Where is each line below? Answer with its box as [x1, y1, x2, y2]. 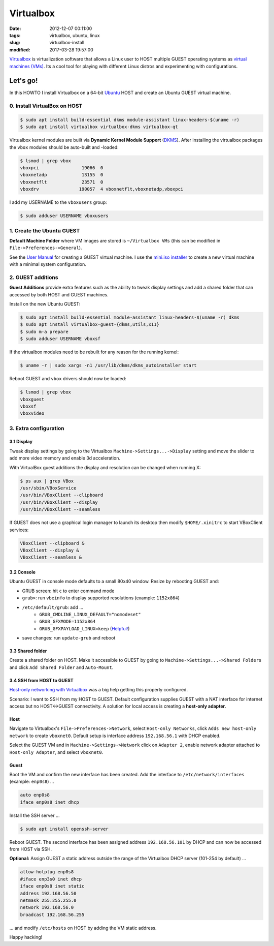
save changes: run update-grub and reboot [22, 635, 116, 641]
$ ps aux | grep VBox [20, 478, 74, 484]
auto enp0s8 [20, 792, 50, 798]
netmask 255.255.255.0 [20, 898, 77, 903]
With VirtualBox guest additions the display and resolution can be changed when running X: [9, 464, 201, 470]
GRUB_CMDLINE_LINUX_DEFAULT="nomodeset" [39, 612, 142, 617]
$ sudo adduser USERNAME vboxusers [20, 213, 109, 219]
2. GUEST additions [9, 273, 58, 281]
